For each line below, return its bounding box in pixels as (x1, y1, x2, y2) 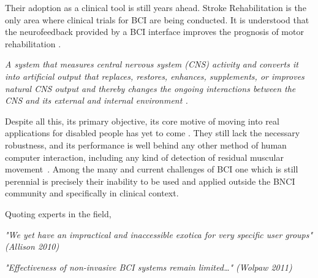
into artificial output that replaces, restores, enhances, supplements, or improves (5, 69, 305, 82)
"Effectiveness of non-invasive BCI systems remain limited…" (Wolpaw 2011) (5, 260, 292, 273)
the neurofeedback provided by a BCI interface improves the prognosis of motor (5, 25, 304, 38)
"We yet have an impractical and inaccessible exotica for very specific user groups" (5, 228, 313, 241)
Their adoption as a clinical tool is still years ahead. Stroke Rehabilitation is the (5, 1, 306, 14)
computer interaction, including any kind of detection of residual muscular (5, 150, 284, 163)
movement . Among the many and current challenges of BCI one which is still (5, 163, 298, 176)
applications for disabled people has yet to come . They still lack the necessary (5, 126, 300, 139)
